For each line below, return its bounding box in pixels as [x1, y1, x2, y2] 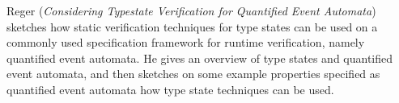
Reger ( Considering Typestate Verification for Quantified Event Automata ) [6, 2, 376, 19]
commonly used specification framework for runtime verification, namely [6, 34, 365, 51]
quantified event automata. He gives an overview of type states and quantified [6, 49, 393, 66]
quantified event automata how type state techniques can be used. [6, 80, 334, 97]
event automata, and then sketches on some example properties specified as [6, 65, 380, 82]
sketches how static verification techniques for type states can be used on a [6, 18, 378, 35]
